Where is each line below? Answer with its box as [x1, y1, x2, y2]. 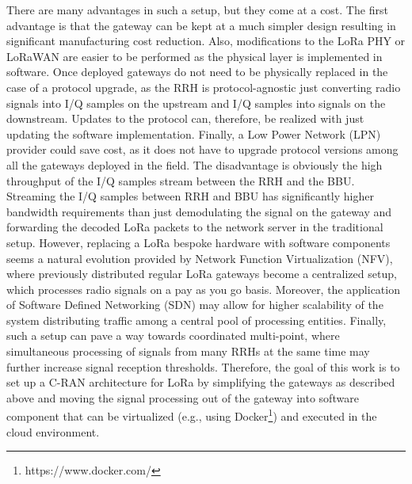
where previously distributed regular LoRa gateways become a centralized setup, [6, 265, 397, 282]
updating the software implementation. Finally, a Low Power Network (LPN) [6, 125, 381, 142]
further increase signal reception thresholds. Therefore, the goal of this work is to [6, 358, 400, 375]
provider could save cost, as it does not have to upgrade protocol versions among [6, 141, 399, 158]
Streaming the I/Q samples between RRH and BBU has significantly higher [6, 188, 374, 204]
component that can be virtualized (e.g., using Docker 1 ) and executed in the [6, 406, 377, 425]
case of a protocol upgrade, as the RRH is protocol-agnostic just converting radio [6, 78, 401, 95]
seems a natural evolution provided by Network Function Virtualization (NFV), [6, 250, 393, 266]
